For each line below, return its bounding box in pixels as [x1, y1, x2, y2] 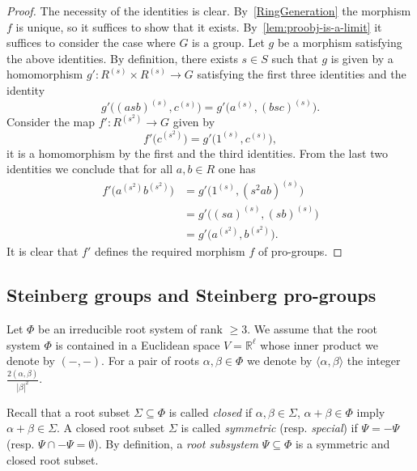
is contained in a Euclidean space [55, 336, 220, 353]
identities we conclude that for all [6, 160, 173, 177]
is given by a [330, 49, 394, 66]
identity [6, 81, 45, 98]
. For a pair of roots [101, 352, 200, 369]
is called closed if [168, 403, 253, 420]
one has [218, 160, 256, 177]
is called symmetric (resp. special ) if [181, 419, 358, 436]
